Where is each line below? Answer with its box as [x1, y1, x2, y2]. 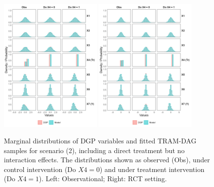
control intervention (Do [4, 164, 76, 174]
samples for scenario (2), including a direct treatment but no [4, 145, 185, 155]
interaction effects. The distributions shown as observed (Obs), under [4, 155, 210, 165]
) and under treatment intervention [99, 164, 205, 174]
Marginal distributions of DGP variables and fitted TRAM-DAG [4, 135, 196, 145]
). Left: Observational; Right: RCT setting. [39, 173, 167, 184]
